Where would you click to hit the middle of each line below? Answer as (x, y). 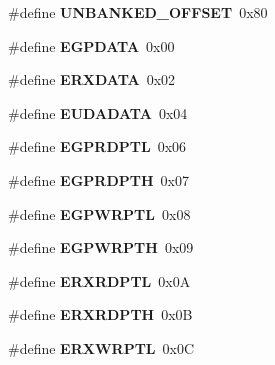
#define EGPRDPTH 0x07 (98, 179)
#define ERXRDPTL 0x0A (99, 280)
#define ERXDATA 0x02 (92, 79)
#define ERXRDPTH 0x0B (100, 314)
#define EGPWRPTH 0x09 (101, 247)
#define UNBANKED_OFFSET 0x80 (138, 12)
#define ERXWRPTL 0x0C (101, 347)
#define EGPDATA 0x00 (91, 45)
